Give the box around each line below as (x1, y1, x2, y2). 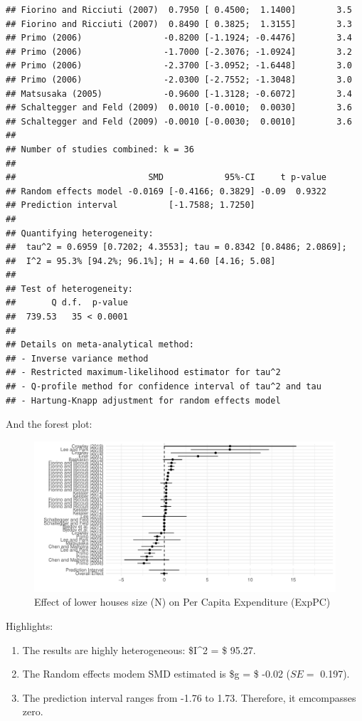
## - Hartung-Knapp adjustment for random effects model (6, 395, 281, 406)
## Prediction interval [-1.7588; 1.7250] (6, 200, 255, 211)
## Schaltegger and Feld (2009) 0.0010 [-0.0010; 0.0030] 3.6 (6, 102, 352, 113)
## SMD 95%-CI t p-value (6, 172, 327, 183)
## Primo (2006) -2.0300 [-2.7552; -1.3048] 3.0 (6, 74, 352, 85)
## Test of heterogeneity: (6, 283, 133, 294)
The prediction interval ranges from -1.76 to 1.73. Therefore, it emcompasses (22, 690, 356, 705)
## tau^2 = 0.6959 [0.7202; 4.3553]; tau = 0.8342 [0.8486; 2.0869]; (6, 242, 347, 253)
